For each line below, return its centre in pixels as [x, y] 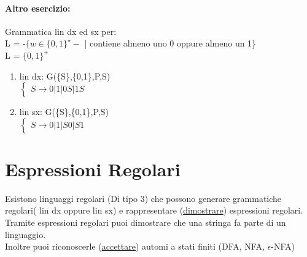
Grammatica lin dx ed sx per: [61, 31]
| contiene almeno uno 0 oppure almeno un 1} [170, 43]
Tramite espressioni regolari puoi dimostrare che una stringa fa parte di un [146, 222]
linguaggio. [25, 234]
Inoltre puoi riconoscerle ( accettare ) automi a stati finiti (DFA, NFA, [135, 246]
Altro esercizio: [38, 8]
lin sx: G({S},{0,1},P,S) [64, 112]
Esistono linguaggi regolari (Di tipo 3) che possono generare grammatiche [143, 198]
